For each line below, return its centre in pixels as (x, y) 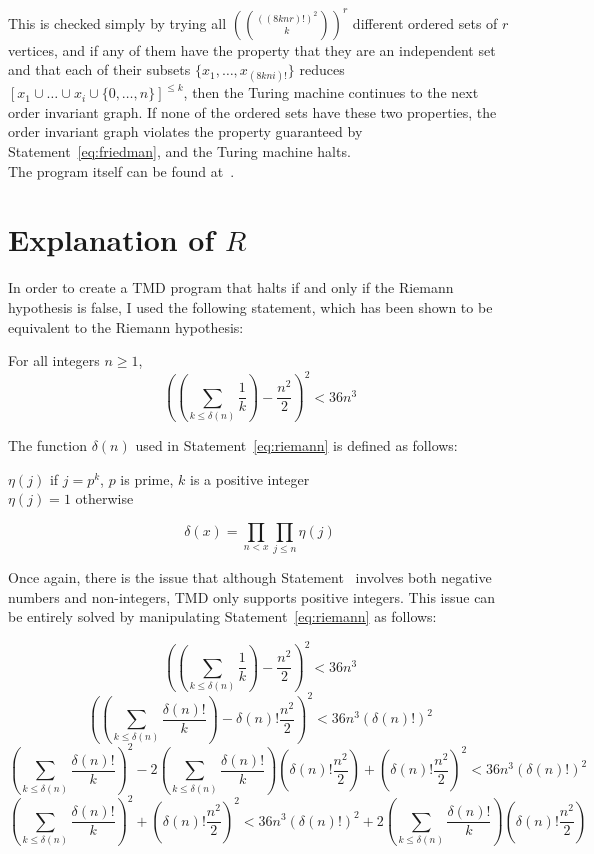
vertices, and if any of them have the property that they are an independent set (252, 49)
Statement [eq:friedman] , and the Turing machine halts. (179, 151)
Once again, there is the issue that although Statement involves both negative (250, 577)
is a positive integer (249, 478)
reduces (322, 69)
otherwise (104, 498)
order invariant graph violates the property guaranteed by (185, 131)
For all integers (54, 360)
